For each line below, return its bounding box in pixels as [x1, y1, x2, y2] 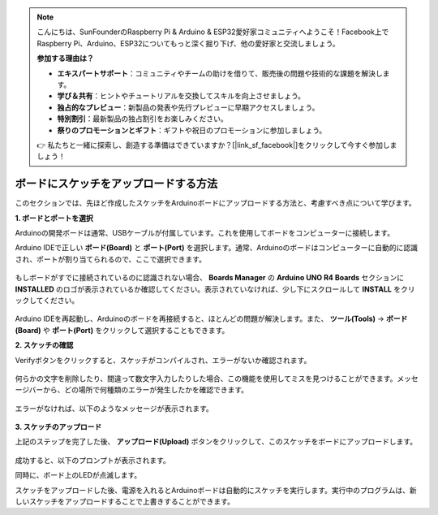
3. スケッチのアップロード [15, 422, 102, 432]
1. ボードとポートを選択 [15, 213, 93, 223]
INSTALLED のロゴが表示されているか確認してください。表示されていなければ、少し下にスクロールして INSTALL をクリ [15, 284, 415, 294]
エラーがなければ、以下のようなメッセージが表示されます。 [15, 403, 214, 413]
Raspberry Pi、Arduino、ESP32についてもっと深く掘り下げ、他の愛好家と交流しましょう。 [36, 38, 340, 48]
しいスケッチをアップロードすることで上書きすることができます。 [15, 496, 235, 507]
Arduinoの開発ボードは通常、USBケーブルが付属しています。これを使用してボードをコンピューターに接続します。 [15, 227, 395, 237]
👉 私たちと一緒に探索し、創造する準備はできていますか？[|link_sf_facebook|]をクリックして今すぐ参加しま [36, 140, 397, 149]
